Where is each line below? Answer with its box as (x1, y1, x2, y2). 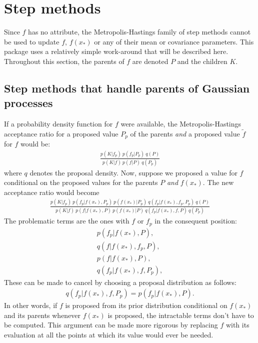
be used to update (4, 36, 59, 46)
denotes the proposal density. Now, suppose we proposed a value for (29, 167, 237, 177)
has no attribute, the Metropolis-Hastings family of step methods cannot (28, 26, 251, 37)
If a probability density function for (4, 118, 113, 129)
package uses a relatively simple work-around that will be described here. (4, 46, 228, 56)
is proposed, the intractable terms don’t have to (107, 309, 254, 320)
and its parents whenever (4, 309, 81, 320)
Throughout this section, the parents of (4, 55, 124, 66)
